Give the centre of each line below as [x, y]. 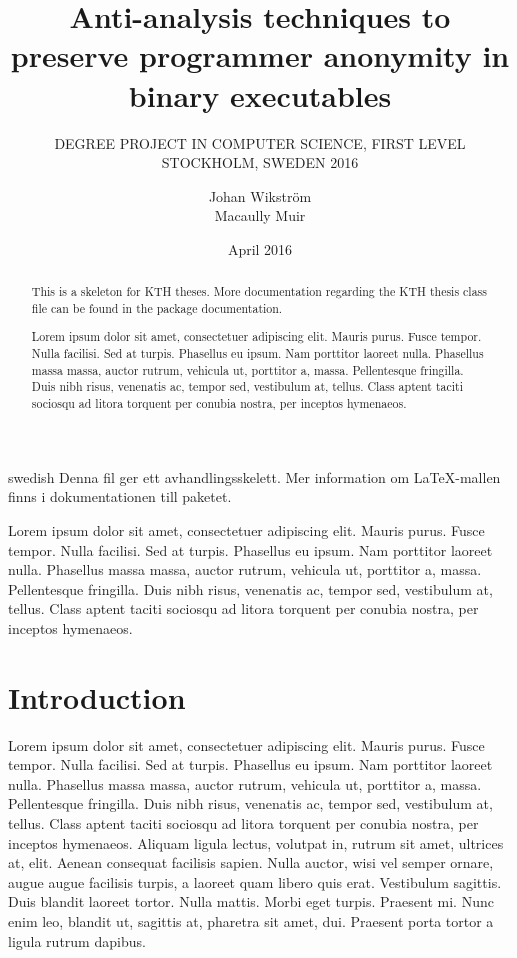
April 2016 [260, 248]
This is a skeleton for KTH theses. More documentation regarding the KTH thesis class [259, 291]
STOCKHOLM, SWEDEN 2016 [260, 162]
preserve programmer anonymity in [260, 55]
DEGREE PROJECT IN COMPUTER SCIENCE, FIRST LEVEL [260, 142]
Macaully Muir [260, 215]
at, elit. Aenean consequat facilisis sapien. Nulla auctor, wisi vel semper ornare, [251, 862]
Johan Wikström [260, 195]
